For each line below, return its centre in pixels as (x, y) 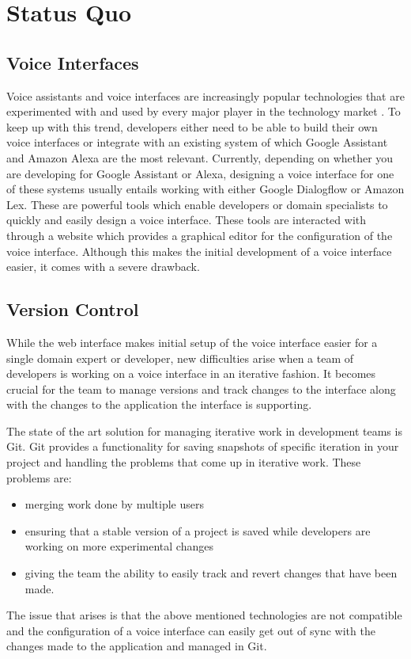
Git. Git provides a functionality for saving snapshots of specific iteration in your (203, 446)
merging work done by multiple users (115, 504)
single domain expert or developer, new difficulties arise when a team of (180, 358)
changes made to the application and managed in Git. (137, 646)
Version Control (73, 309)
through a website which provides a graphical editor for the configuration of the (200, 235)
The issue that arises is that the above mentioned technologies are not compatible (204, 615)
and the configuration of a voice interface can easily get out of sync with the (191, 630)
